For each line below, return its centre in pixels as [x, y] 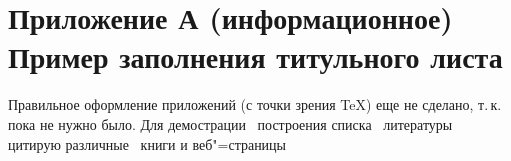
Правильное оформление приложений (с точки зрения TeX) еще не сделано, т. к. [255, 104]
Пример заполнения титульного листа [255, 56]
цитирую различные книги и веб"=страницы [147, 143]
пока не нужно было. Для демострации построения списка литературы [230, 123]
